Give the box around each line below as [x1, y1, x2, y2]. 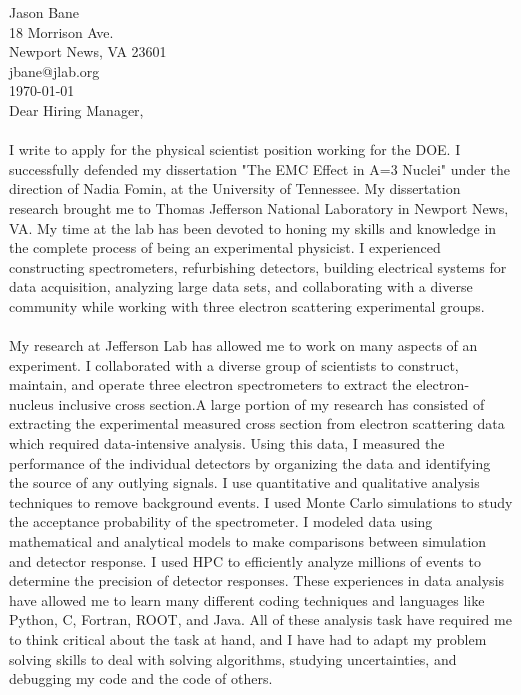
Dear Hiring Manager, [9, 99, 144, 120]
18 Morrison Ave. [9, 21, 114, 42]
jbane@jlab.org [9, 60, 100, 81]
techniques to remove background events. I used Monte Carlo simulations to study [9, 491, 513, 512]
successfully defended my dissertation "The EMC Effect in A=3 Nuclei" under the [9, 158, 510, 179]
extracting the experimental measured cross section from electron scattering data [9, 413, 505, 434]
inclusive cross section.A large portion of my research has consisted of [58, 393, 485, 414]
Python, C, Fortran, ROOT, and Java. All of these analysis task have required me [9, 609, 512, 630]
